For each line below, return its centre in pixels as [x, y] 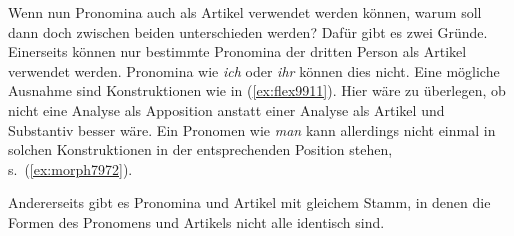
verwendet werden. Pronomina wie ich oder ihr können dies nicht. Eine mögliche [254, 70]
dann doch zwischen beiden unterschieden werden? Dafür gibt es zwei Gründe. [248, 31]
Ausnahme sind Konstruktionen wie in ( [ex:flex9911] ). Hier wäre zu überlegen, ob [257, 90]
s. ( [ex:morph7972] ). [70, 168]
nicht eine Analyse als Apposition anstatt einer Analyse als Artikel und [226, 109]
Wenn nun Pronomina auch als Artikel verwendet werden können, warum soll [245, 12]
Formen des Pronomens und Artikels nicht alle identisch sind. [196, 221]
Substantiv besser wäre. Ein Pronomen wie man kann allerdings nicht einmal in [252, 129]
